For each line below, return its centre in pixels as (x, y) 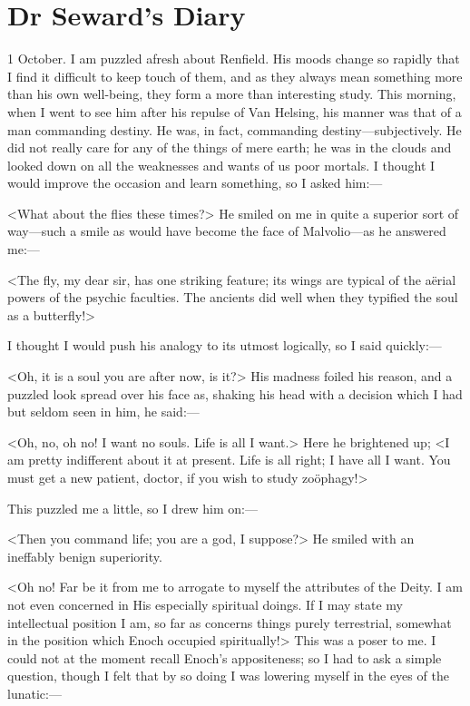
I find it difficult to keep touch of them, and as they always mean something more (235, 76)
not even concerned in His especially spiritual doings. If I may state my (205, 604)
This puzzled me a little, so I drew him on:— (132, 508)
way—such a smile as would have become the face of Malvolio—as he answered (227, 231)
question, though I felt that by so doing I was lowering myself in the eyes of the (228, 676)
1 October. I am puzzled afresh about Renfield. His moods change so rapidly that (234, 59)
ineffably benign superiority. (85, 556)
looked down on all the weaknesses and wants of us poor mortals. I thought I (221, 165)
